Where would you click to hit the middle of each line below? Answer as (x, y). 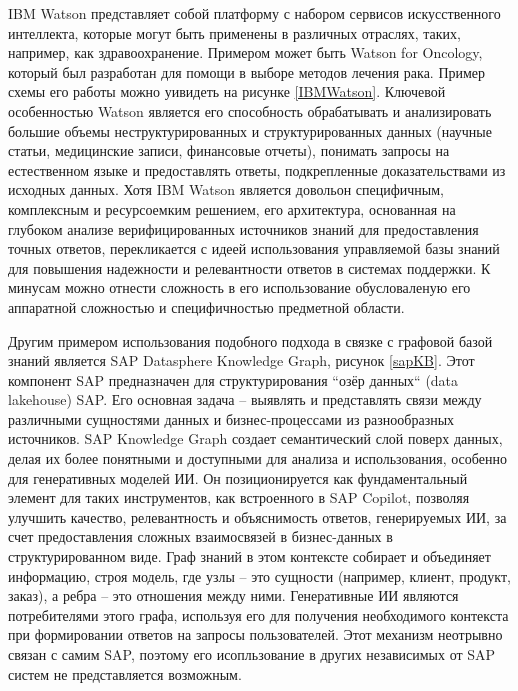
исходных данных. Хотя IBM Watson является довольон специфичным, (226, 189)
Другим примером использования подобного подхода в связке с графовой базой (250, 340)
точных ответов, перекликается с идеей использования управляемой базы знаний (254, 248)
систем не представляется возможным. (125, 673)
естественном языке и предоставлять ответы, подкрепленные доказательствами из (257, 169)
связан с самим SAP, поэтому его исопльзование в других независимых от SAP (252, 654)
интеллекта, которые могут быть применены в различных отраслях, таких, (234, 32)
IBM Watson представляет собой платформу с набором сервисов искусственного (254, 13)
